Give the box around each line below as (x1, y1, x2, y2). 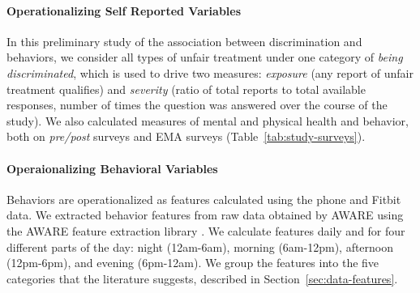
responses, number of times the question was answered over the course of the (6, 96, 388, 113)
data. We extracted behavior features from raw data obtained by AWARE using (6, 206, 404, 223)
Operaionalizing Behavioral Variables (6, 159, 218, 176)
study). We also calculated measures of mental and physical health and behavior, (6, 112, 409, 129)
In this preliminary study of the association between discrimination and (6, 32, 362, 49)
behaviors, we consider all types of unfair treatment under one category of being (6, 49, 403, 66)
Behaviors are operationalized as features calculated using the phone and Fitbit (6, 190, 401, 207)
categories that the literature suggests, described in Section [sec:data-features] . (6, 270, 398, 287)
